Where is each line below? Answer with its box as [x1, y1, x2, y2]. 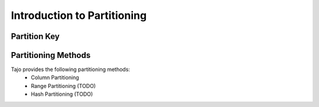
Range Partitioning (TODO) [31, 82, 96, 89]
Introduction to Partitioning [11, 9, 147, 22]
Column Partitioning [31, 74, 79, 81]
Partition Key [11, 31, 60, 41]
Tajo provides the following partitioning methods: [11, 66, 130, 73]
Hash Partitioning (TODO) [31, 90, 93, 98]
